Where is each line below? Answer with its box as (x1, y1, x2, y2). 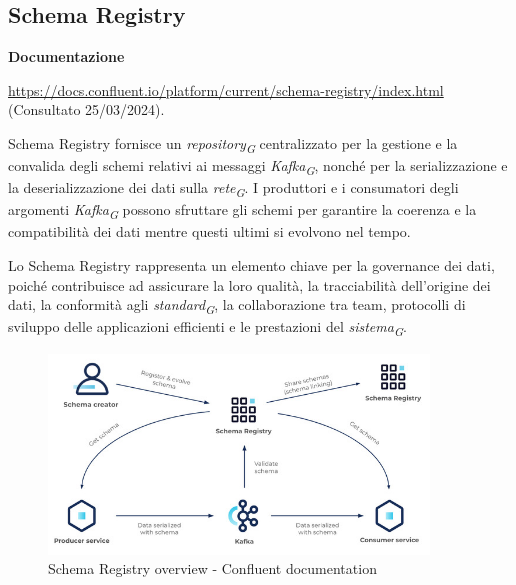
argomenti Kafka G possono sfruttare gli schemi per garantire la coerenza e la (8, 199, 477, 223)
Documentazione (8, 46, 125, 67)
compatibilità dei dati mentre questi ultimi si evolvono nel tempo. (8, 221, 411, 242)
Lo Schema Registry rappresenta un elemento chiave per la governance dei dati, (8, 255, 495, 276)
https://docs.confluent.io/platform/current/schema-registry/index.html (8, 79, 444, 100)
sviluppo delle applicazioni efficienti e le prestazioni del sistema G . (8, 316, 407, 340)
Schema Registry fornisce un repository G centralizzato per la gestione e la (8, 132, 458, 156)
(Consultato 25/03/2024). (8, 99, 165, 120)
